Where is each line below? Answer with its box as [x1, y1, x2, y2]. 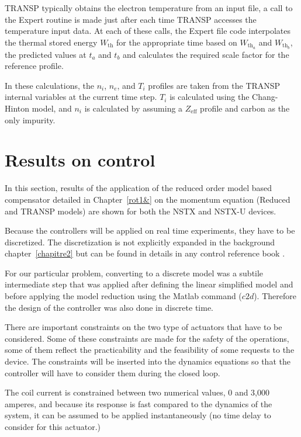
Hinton [5, 102, 30, 115]
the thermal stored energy [5, 36, 98, 48]
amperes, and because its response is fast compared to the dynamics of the [5, 397, 272, 410]
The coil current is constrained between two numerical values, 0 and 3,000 [5, 386, 270, 398]
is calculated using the [169, 91, 250, 103]
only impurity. [5, 113, 56, 126]
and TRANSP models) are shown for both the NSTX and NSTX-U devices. [5, 204, 276, 217]
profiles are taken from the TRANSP [148, 79, 281, 91]
